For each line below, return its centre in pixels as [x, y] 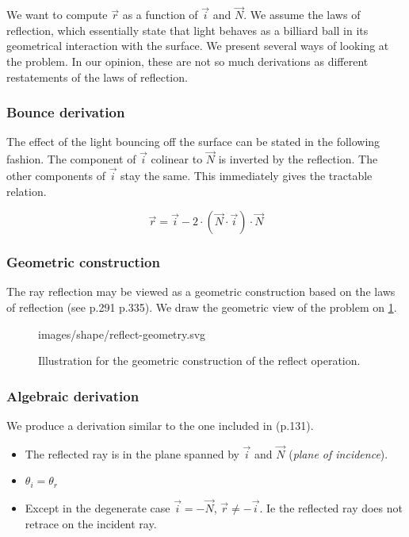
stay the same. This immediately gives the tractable [247, 176]
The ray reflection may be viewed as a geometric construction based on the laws [201, 292]
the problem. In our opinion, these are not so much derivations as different [187, 61]
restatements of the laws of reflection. [97, 77]
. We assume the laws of [302, 15]
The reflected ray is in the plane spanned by [132, 453]
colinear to [177, 159]
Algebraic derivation [73, 395]
